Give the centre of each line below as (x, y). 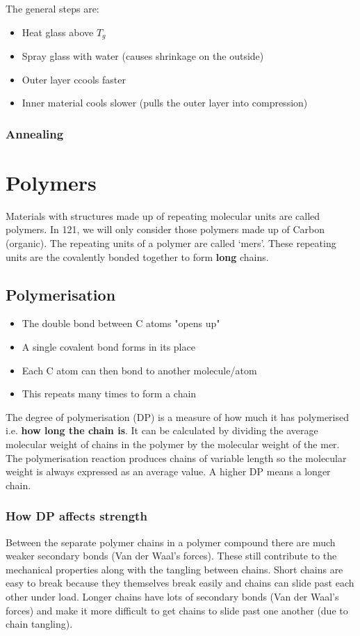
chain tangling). (39, 624)
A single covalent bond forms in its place (108, 346)
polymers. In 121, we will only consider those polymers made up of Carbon (165, 229)
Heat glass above (58, 32)
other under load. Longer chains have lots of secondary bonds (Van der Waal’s (172, 596)
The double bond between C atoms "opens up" (121, 323)
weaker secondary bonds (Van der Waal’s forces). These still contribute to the (171, 556)
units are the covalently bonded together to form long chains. (137, 256)
